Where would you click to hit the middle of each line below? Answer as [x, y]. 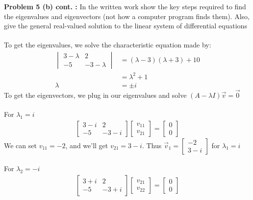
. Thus [152, 145]
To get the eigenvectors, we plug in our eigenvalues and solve [95, 95]
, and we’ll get [87, 145]
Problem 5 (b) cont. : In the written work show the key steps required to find [125, 6]
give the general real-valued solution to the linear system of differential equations [126, 26]
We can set [20, 145]
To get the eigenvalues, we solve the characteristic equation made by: [108, 45]
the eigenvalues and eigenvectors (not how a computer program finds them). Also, [127, 16]
